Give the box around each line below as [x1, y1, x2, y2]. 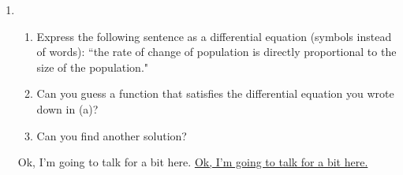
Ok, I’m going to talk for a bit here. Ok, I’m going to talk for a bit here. [17, 154, 368, 170]
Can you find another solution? [36, 127, 187, 143]
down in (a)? [36, 100, 99, 117]
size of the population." [36, 58, 149, 75]
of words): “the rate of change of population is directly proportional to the [36, 43, 397, 60]
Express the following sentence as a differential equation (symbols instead [36, 28, 392, 44]
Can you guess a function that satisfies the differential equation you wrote [36, 85, 394, 102]
